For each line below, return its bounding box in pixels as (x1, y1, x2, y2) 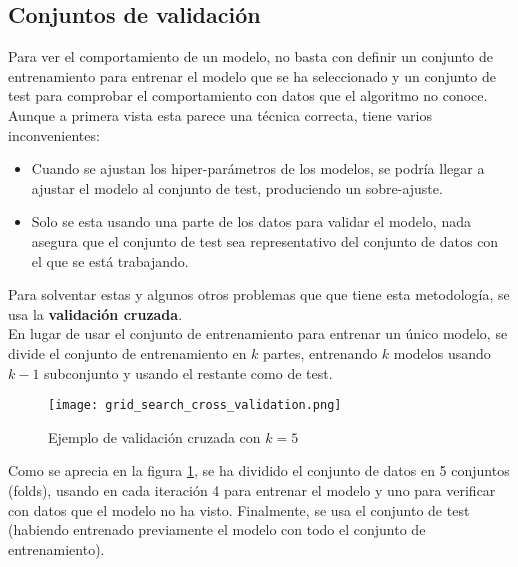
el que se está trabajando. (31, 250, 189, 271)
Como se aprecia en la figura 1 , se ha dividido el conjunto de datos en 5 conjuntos (8, 460, 510, 481)
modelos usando (393, 342, 491, 363)
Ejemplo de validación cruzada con (48, 426, 261, 447)
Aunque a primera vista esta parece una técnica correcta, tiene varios (8, 104, 432, 125)
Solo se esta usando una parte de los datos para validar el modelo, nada (31, 211, 471, 232)
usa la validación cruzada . (8, 303, 183, 324)
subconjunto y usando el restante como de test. (44, 362, 333, 383)
